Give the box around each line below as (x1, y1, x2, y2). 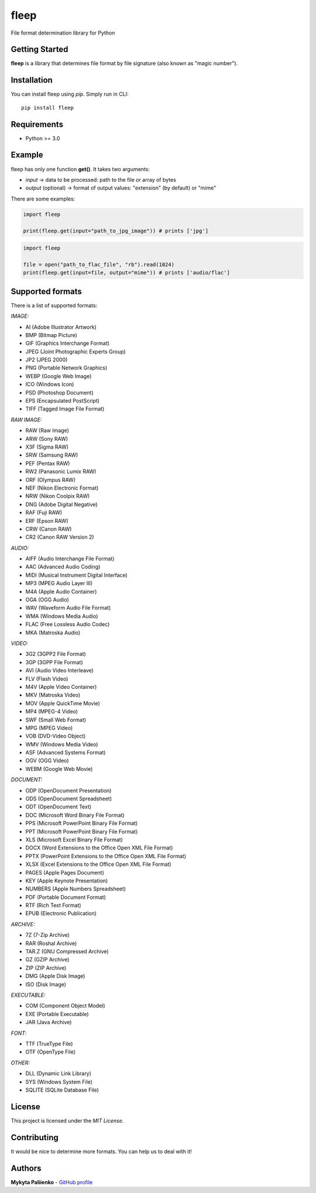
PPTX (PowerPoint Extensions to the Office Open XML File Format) (25, 852, 187, 859)
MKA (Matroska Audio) (25, 629, 81, 636)
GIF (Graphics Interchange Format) (25, 340, 109, 347)
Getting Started (11, 45, 68, 55)
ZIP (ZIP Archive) (25, 964, 67, 971)
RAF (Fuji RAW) (25, 509, 63, 516)
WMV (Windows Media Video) (25, 740, 98, 747)
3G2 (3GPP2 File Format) (25, 651, 86, 658)
